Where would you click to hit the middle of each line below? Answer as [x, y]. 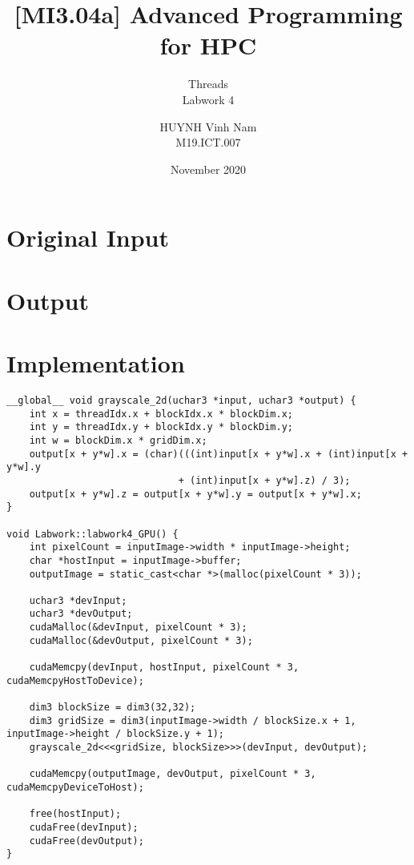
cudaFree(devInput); [84, 827]
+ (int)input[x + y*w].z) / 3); [264, 480]
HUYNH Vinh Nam [208, 126]
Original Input [88, 237]
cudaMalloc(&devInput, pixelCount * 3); [138, 628]
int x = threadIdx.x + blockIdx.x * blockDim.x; [161, 414]
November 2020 [208, 169]
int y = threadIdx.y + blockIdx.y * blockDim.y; [161, 427]
